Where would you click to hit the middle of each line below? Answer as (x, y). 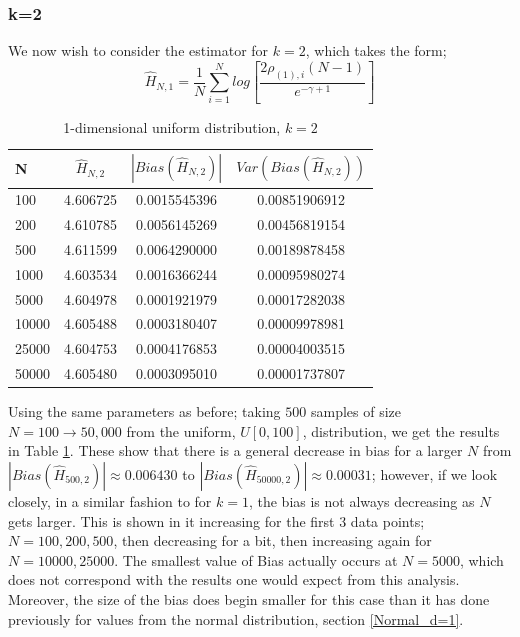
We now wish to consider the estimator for (138, 50)
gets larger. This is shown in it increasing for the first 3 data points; (216, 520)
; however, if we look (434, 474)
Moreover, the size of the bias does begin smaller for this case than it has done (249, 599)
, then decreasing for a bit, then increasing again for (272, 540)
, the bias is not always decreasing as (361, 501)
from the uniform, (181, 430)
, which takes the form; (376, 50)
